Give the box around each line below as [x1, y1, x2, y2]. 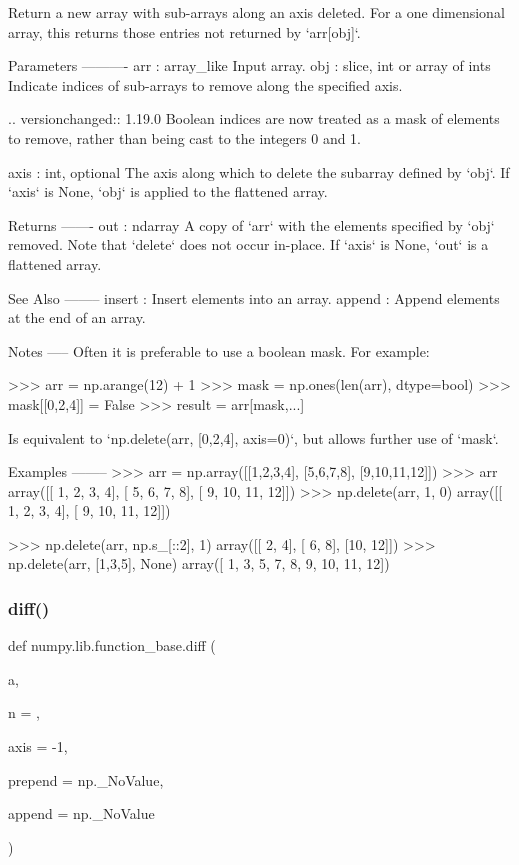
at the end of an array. [8, 307, 146, 328]
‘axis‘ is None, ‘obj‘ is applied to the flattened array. [8, 181, 328, 202]
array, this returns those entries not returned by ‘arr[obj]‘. [8, 21, 361, 42]
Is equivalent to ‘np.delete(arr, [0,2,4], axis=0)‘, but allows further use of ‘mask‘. [8, 427, 499, 448]
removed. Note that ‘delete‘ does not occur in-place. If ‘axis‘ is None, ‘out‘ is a [8, 234, 489, 255]
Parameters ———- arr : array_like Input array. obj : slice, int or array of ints [8, 55, 491, 76]
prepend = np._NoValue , [8, 769, 164, 790]
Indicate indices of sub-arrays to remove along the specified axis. [8, 74, 403, 95]
